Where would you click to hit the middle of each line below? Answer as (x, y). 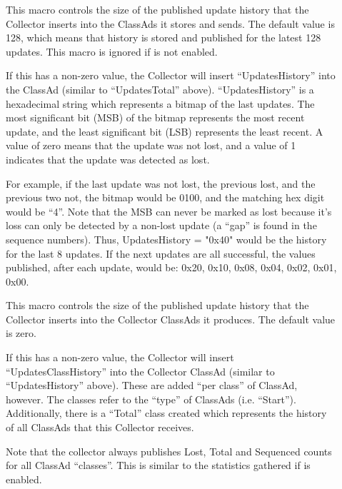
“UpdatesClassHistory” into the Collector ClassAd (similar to (140, 371)
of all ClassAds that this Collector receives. (100, 427)
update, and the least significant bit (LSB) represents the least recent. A (165, 131)
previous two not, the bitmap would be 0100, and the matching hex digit (165, 197)
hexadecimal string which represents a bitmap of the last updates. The (160, 103)
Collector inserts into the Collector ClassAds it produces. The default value (171, 319)
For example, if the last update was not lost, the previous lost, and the (161, 183)
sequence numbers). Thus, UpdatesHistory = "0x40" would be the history (166, 239)
